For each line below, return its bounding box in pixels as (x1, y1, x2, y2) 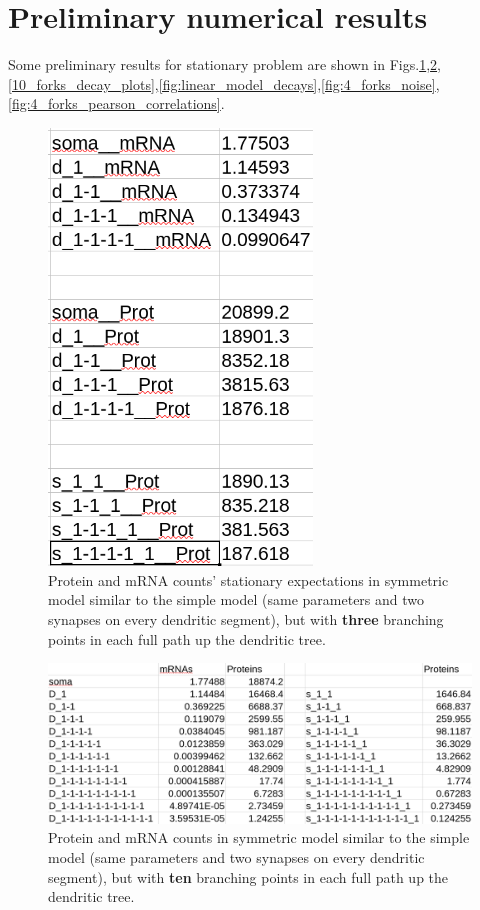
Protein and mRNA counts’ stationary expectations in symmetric (48, 569, 449, 590)
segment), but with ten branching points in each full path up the (48, 866, 449, 887)
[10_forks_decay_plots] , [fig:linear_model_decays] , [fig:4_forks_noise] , (8, 73, 440, 94)
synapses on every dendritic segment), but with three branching (48, 609, 444, 629)
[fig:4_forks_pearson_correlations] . (8, 93, 225, 114)
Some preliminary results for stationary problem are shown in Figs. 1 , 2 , (8, 54, 441, 75)
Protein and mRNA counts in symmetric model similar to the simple (48, 827, 470, 848)
